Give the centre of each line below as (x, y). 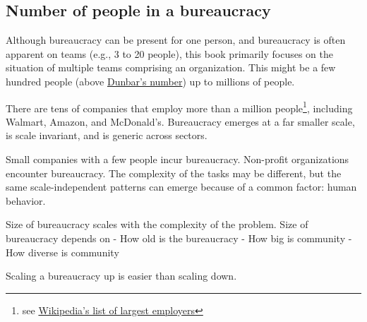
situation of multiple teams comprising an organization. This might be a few (171, 67)
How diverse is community (62, 252)
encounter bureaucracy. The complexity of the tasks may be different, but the (174, 173)
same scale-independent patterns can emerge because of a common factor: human (181, 187)
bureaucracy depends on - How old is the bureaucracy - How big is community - (179, 238)
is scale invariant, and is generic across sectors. (107, 135)
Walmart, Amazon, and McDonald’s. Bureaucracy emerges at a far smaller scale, (180, 121)
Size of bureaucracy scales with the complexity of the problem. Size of (157, 224)
